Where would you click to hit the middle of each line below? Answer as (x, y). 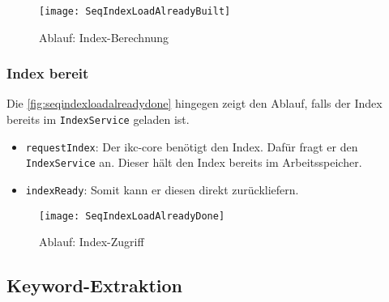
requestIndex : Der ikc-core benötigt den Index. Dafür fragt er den (192, 146)
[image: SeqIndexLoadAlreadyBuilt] (135, 11)
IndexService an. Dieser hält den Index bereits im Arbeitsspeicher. (194, 162)
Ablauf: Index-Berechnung (104, 37)
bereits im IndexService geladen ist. (98, 119)
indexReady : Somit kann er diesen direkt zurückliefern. (162, 190)
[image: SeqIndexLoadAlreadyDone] (132, 216)
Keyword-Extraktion (95, 285)
